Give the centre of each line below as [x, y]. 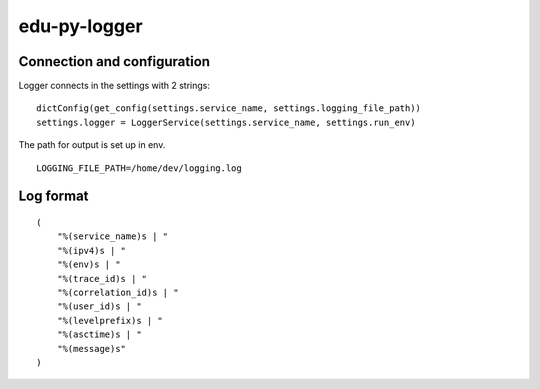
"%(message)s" [91, 348]
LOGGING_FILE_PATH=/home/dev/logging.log [139, 168]
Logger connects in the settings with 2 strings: [114, 86]
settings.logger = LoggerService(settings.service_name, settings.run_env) [226, 122]
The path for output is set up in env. [92, 145]
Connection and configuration [114, 61]
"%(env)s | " [88, 264]
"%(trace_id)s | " [102, 278]
